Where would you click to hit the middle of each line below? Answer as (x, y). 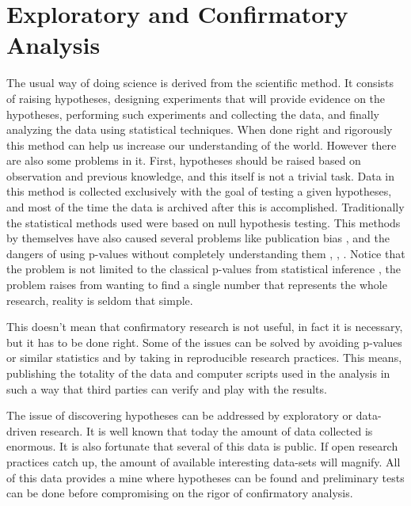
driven (22, 430)
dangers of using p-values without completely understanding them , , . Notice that (206, 253)
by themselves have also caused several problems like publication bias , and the (198, 238)
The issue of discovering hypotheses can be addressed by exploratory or (180, 415)
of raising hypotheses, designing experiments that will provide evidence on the (196, 98)
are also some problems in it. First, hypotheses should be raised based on (184, 160)
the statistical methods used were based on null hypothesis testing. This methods (204, 222)
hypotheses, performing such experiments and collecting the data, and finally (193, 114)
